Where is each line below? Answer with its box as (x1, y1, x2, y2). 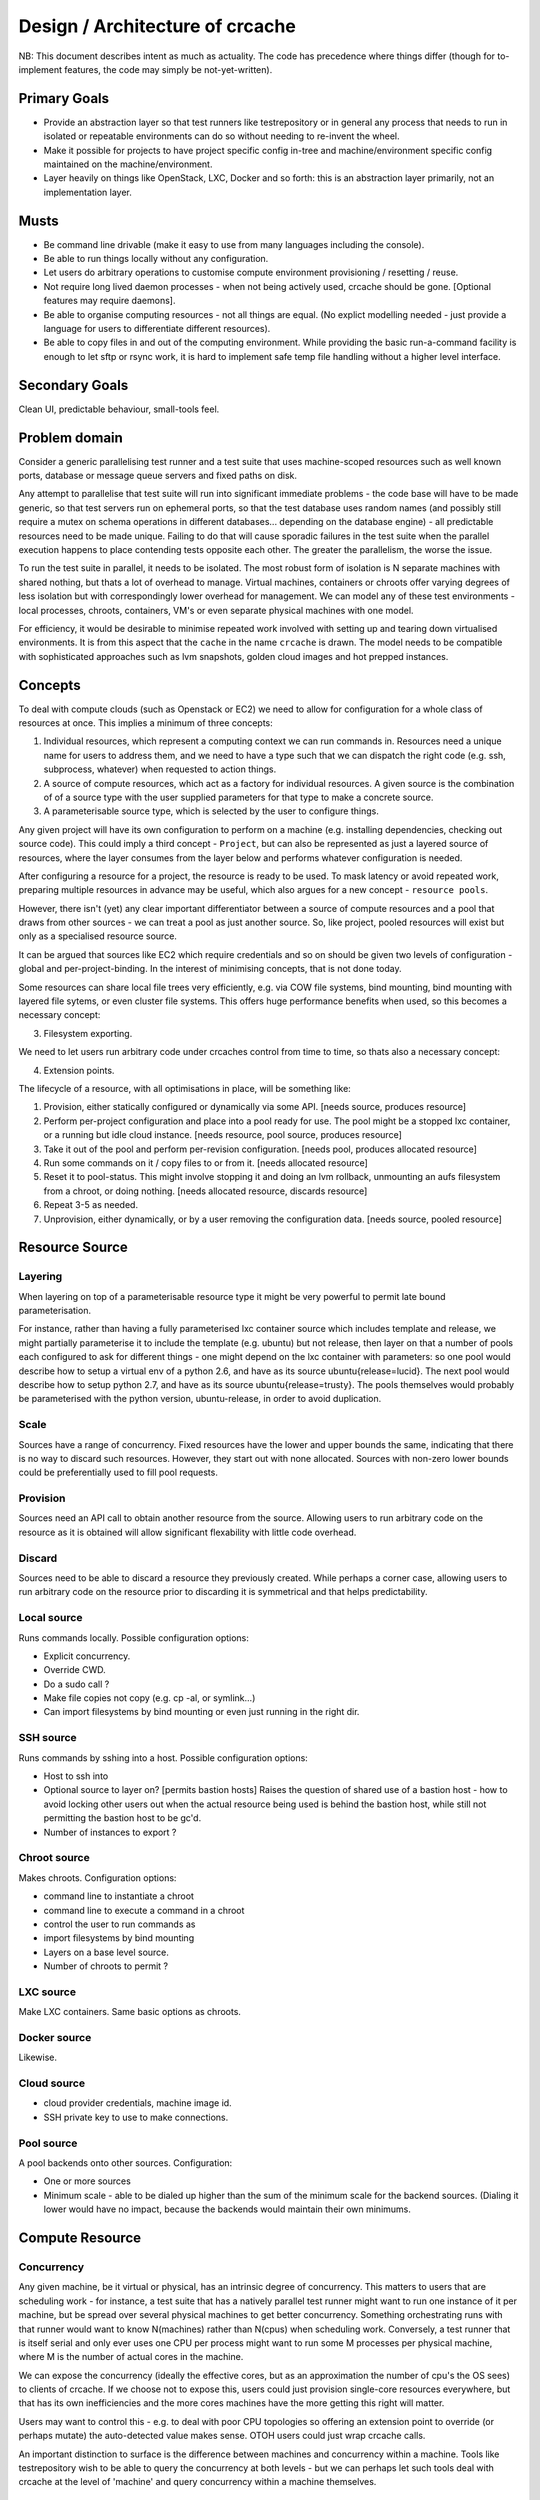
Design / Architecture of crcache (18, 15, 297, 37)
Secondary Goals (18, 376, 129, 394)
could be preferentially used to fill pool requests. (18, 1466, 219, 1479)
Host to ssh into (43, 1770, 109, 1782)
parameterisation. (18, 1305, 92, 1317)
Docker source (18, 2030, 92, 2044)
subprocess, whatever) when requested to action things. (43, 763, 277, 775)
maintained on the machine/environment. (43, 158, 213, 170)
